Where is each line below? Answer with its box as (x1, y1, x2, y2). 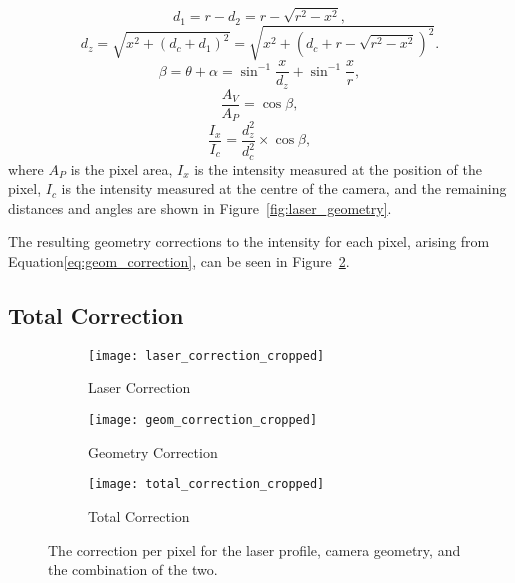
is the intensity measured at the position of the (194, 158, 482, 179)
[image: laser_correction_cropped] (88, 348, 325, 363)
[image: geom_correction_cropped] (88, 413, 318, 427)
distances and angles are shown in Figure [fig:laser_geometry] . (8, 197, 392, 218)
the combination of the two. (48, 559, 218, 580)
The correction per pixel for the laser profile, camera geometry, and (48, 539, 461, 560)
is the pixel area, (70, 158, 173, 179)
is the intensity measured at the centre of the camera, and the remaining (61, 178, 507, 199)
